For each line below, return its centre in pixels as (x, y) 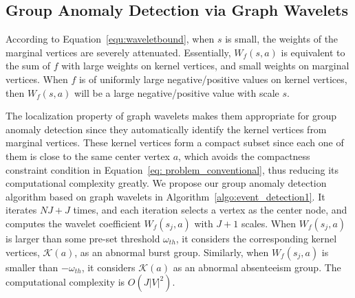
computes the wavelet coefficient (73, 223)
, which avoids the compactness (244, 156)
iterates (21, 210)
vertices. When (37, 79)
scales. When (269, 223)
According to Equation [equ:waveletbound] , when (110, 39)
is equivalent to (313, 52)
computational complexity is (65, 282)
